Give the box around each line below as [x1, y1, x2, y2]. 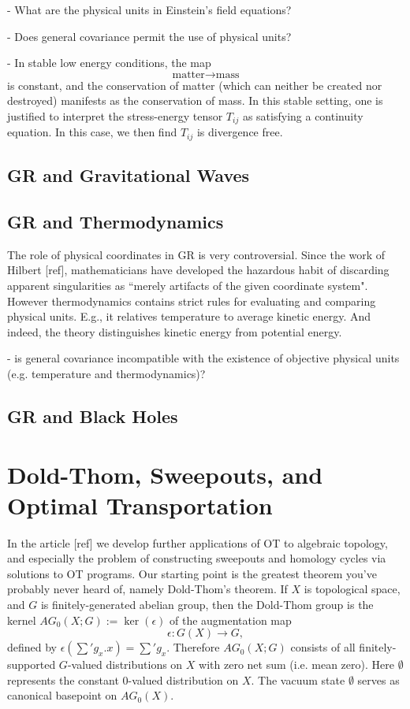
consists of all [290, 639, 356, 655]
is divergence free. [196, 124, 283, 140]
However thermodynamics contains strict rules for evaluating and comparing [7, 292, 376, 309]
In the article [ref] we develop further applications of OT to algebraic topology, [7, 534, 388, 551]
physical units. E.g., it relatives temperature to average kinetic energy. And [7, 308, 371, 325]
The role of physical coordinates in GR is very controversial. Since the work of [7, 246, 386, 262]
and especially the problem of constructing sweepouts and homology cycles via [7, 550, 386, 566]
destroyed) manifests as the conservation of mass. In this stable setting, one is [7, 92, 383, 109]
